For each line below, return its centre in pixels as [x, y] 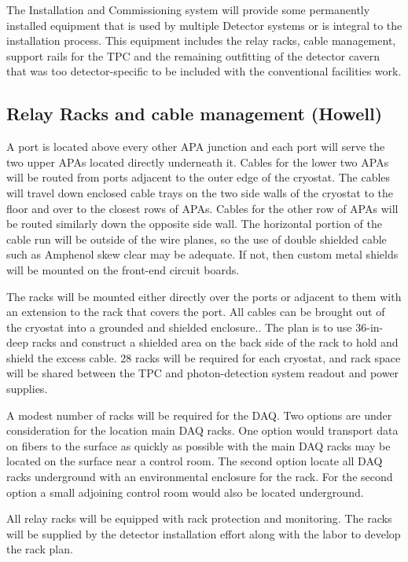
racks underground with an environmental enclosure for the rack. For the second [200, 477]
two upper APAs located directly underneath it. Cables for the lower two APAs [198, 162]
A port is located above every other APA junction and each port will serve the [196, 147]
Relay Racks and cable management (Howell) [195, 114]
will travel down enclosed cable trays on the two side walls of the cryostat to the [200, 192]
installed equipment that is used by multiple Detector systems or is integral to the [204, 25]
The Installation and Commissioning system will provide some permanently [188, 9]
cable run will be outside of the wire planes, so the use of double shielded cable [197, 239]
